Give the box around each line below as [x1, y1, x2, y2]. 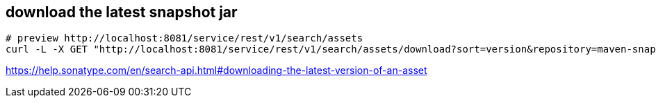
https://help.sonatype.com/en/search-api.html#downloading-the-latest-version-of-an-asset [6, 64, 427, 77]
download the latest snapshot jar [6, 3, 238, 21]
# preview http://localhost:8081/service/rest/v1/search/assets [6, 32, 363, 44]
